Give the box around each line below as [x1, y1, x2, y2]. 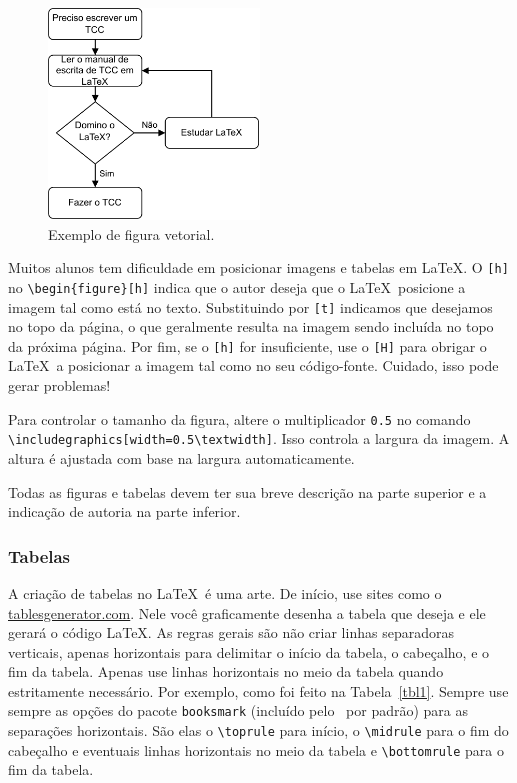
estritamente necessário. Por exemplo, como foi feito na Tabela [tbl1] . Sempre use [8, 680, 509, 701]
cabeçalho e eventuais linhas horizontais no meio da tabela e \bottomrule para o [8, 739, 504, 760]
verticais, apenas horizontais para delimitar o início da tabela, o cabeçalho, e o [8, 641, 490, 662]
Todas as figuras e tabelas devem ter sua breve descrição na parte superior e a [8, 481, 487, 502]
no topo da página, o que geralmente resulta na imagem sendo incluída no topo [8, 316, 494, 337]
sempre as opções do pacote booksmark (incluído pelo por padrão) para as [8, 700, 469, 721]
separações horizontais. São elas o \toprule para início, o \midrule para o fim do [8, 720, 509, 741]
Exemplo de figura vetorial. [48, 223, 215, 244]
